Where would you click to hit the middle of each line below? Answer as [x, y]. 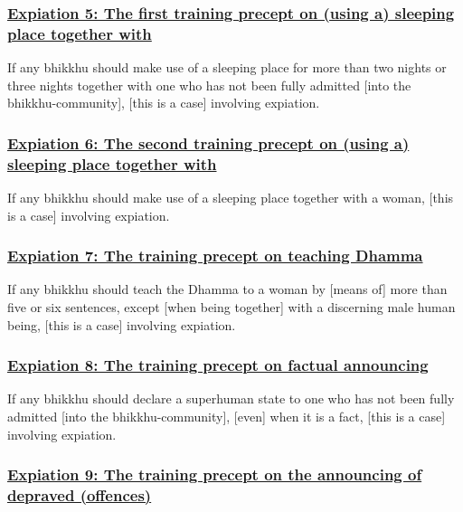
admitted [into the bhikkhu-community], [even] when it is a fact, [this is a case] [227, 417]
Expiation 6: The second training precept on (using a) [208, 142]
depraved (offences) [80, 495]
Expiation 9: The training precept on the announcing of [215, 474]
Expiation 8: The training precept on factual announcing [218, 365]
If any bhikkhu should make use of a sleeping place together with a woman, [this [231, 198]
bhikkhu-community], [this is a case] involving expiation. [164, 103]
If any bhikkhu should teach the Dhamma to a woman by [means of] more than [227, 289]
